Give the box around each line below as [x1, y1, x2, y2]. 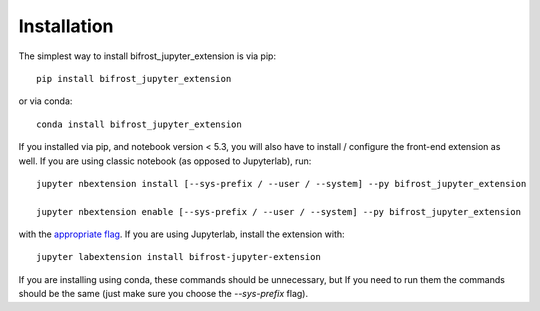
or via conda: [18, 95, 73, 107]
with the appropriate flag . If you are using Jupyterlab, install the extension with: [18, 228, 345, 240]
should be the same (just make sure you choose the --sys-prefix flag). [18, 288, 309, 300]
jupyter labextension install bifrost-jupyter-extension [36, 251, 322, 263]
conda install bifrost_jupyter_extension [36, 118, 242, 130]
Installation [18, 15, 114, 37]
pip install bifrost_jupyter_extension [36, 73, 232, 84]
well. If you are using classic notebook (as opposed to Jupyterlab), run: [18, 155, 312, 167]
